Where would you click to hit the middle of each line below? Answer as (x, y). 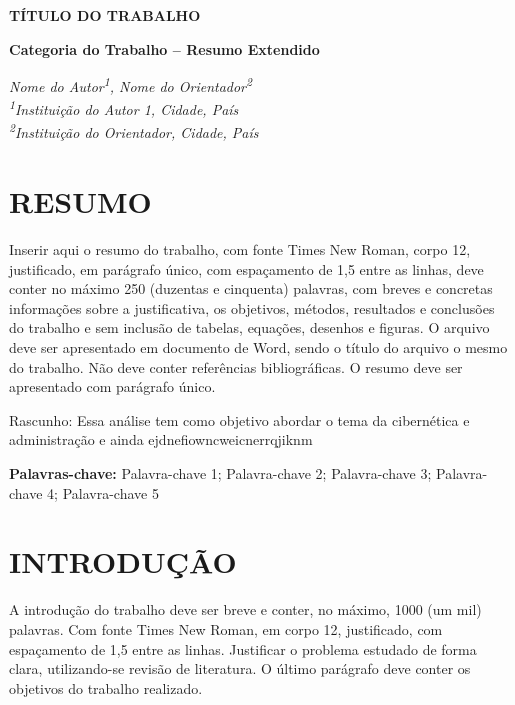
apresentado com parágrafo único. (112, 386)
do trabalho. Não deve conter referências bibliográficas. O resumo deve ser (236, 366)
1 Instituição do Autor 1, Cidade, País (124, 108)
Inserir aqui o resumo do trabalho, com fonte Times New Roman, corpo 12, (240, 249)
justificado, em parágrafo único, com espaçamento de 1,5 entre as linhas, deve (246, 268)
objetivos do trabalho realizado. (106, 687)
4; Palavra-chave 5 (103, 492)
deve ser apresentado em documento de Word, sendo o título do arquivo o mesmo (258, 347)
